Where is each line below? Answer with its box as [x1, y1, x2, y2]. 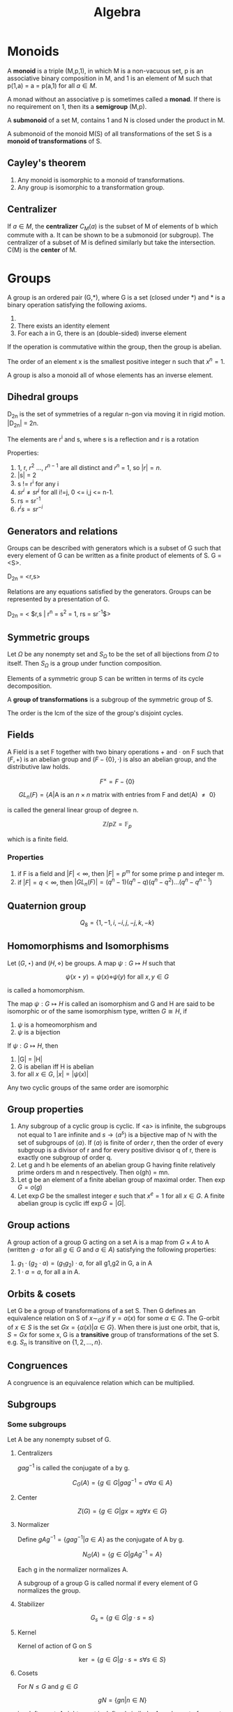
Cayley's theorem [7, 157, 87, 169]
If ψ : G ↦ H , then [7, 1041, 59, 1050]
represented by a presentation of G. [7, 594, 110, 603]
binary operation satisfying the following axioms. [7, 301, 147, 309]
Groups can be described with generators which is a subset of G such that [7, 544, 221, 553]
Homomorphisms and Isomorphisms [7, 940, 170, 952]
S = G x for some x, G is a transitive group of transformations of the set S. [7, 1331, 220, 1338]
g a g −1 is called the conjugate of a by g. [17, 1463, 130, 1472]
